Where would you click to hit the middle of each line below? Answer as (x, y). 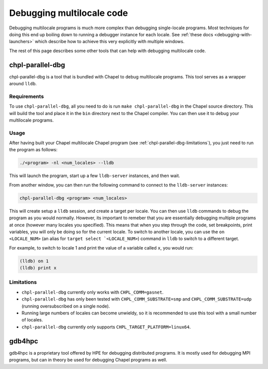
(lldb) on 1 (34, 261)
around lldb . (23, 84)
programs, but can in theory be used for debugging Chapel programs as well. (88, 360)
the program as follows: (33, 150)
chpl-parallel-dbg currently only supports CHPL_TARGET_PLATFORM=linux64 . (106, 327)
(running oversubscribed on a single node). (66, 306)
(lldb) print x (38, 268)
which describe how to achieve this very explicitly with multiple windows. (110, 42)
